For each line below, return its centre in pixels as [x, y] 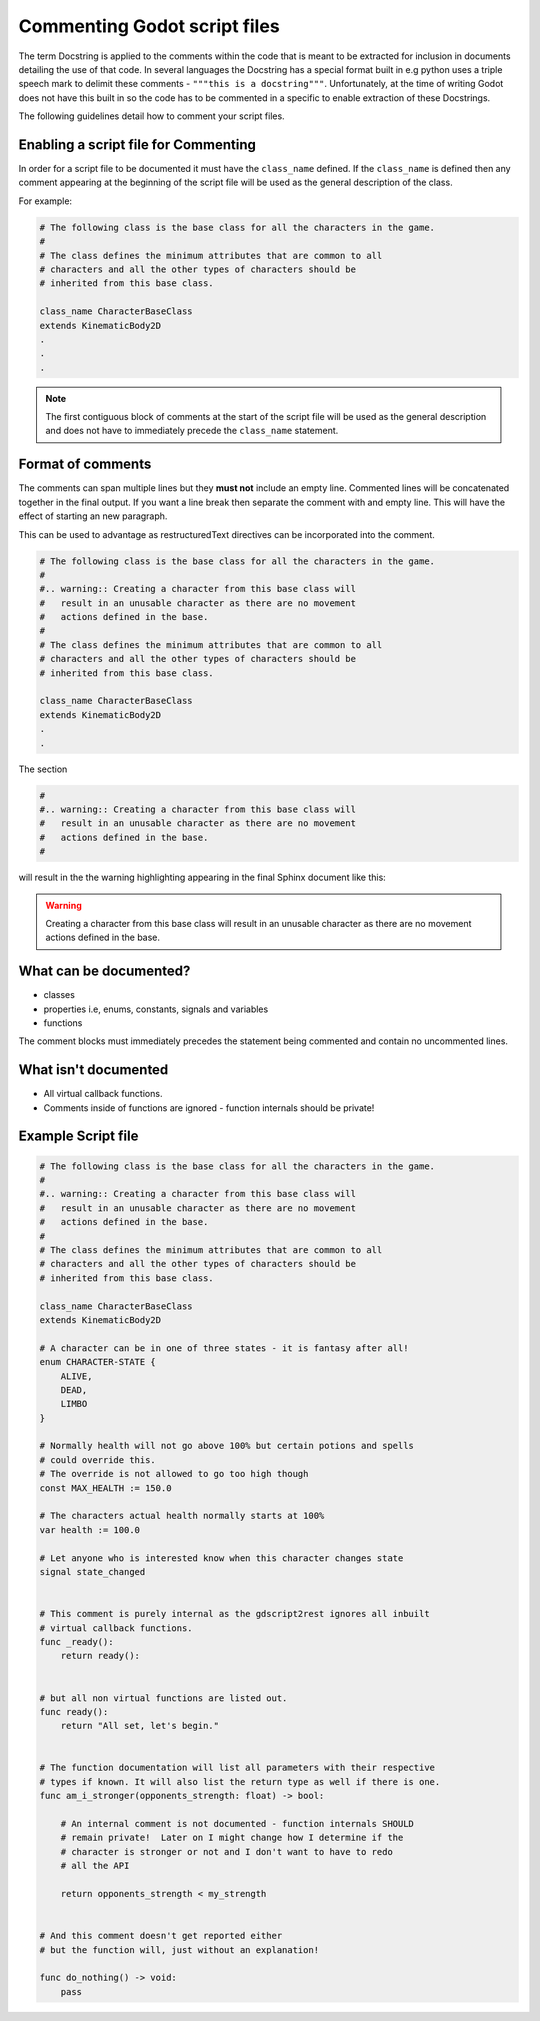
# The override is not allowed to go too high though [174, 1474]
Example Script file [78, 1136]
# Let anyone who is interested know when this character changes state [221, 1558]
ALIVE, [76, 1376]
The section [43, 769]
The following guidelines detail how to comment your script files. [151, 116]
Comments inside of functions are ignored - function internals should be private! [209, 1107]
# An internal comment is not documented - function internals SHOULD [237, 1824]
